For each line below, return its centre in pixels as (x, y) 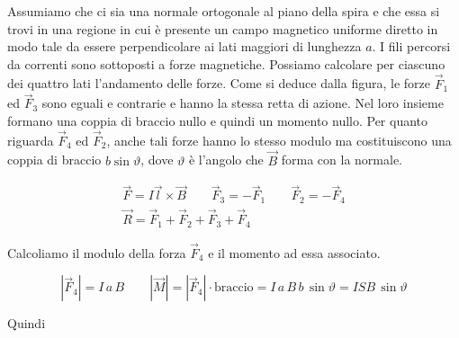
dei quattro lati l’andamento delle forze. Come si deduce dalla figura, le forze (219, 83)
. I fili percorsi (411, 46)
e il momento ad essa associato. (294, 252)
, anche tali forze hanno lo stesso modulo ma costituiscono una (279, 140)
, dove (157, 160)
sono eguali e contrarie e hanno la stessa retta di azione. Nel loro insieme (243, 103)
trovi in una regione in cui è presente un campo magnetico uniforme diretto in (223, 28)
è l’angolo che (226, 160)
